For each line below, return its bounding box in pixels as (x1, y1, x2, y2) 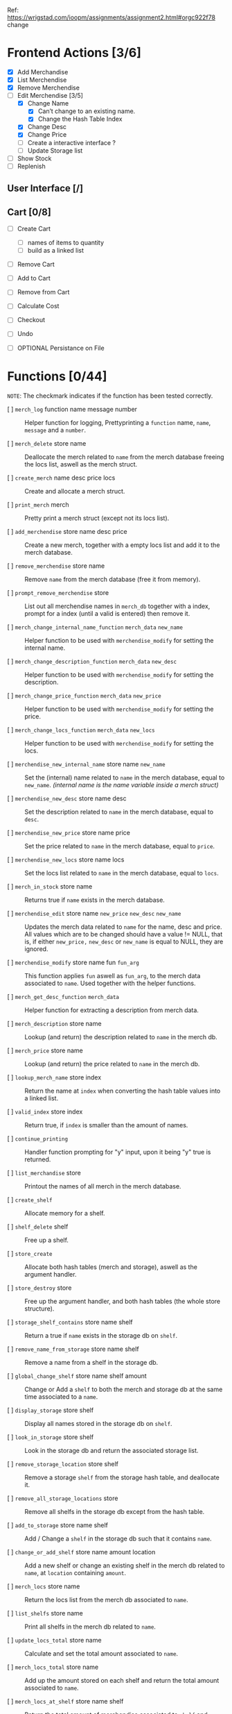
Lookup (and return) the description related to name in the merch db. (24, 1032, 218, 1041)
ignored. (24, 944, 48, 953)
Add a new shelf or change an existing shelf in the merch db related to (24, 1561, 225, 1570)
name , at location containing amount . (24, 1568, 127, 1577)
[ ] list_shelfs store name (7, 1608, 83, 1617)
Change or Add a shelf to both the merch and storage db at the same (24, 1385, 223, 1393)
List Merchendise (17, 76, 67, 84)
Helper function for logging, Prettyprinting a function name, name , (24, 418, 211, 426)
